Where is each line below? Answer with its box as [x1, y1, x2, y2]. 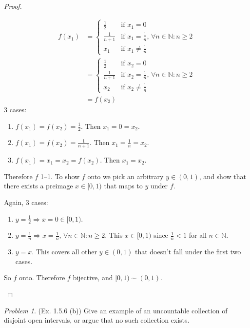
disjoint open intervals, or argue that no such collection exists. [4, 315, 190, 325]
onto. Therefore [19, 272, 65, 283]
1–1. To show [40, 171, 80, 181]
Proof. [4, 1, 22, 11]
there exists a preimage [4, 181, 73, 191]
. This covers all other [32, 246, 97, 257]
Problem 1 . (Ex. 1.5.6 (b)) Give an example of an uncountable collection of [4, 305, 228, 315]
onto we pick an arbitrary [87, 171, 164, 181]
